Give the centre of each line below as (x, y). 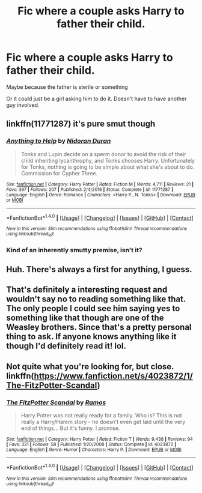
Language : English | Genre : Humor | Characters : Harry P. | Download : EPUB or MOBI (94, 450)
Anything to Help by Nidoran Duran (59, 141)
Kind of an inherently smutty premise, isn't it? (74, 250)
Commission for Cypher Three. (59, 173)
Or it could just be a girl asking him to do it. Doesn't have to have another (96, 98)
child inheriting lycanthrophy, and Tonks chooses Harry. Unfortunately (108, 160)
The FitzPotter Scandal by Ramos (56, 402)
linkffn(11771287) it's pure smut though (81, 124)
